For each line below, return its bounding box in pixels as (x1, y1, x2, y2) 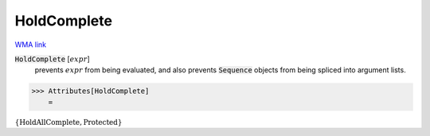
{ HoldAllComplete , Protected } (14, 118, 123, 126)
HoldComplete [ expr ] (14, 54, 91, 64)
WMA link (14, 40, 47, 49)
